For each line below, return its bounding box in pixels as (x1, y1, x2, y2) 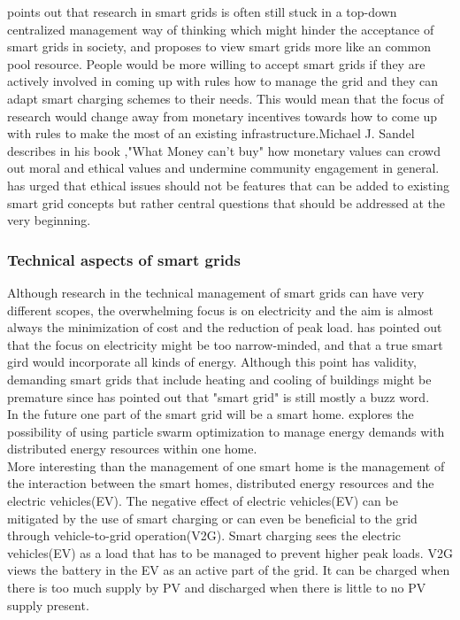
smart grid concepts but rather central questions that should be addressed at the (7, 193, 446, 212)
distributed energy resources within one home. (7, 439, 257, 458)
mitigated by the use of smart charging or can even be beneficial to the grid (7, 508, 418, 527)
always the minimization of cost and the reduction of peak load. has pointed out (7, 318, 442, 337)
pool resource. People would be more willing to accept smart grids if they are (7, 54, 425, 73)
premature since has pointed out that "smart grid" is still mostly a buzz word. (7, 387, 430, 406)
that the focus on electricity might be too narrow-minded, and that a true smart (7, 335, 443, 353)
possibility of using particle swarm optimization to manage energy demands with (7, 422, 445, 440)
